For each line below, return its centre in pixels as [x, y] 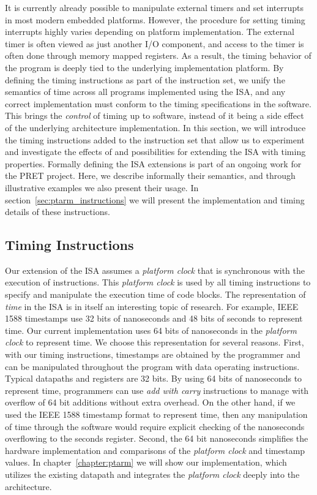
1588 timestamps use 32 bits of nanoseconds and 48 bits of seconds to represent [154, 318]
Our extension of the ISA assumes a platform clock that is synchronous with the [155, 270]
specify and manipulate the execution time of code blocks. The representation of [155, 294]
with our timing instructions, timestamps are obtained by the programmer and [153, 354]
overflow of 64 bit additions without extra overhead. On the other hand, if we [150, 402]
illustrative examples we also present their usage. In [102, 187]
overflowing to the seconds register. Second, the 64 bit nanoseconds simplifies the [157, 438]
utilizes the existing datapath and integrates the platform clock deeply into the [152, 474]
